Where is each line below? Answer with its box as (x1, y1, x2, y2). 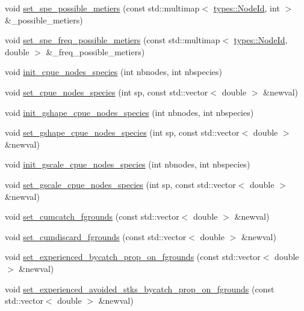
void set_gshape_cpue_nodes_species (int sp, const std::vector (5, 126, 240, 139)
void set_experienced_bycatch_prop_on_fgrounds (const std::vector (5, 250, 261, 263)
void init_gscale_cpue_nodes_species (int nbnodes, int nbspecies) (5, 158, 250, 171)
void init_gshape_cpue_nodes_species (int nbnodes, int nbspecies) (5, 106, 254, 118)
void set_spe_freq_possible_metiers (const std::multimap (5, 34, 220, 46)
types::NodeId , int (213, 2, 280, 14)
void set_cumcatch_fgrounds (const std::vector (5, 210, 179, 223)
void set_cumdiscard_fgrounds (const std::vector (5, 230, 187, 243)
